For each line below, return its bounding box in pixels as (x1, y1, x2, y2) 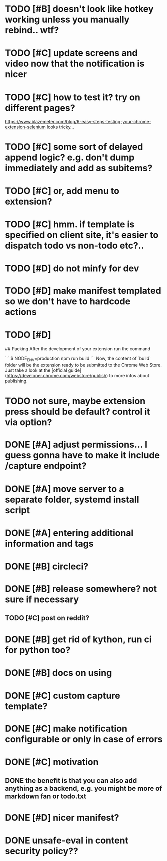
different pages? (5, 102, 76, 113)
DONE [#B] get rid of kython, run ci (5, 634, 152, 645)
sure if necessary (5, 594, 79, 605)
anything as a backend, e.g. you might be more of (5, 784, 162, 793)
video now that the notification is (5, 58, 145, 69)
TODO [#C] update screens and (5, 47, 138, 59)
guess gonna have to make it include (5, 450, 160, 461)
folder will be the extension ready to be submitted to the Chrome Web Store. (5, 362, 162, 368)
